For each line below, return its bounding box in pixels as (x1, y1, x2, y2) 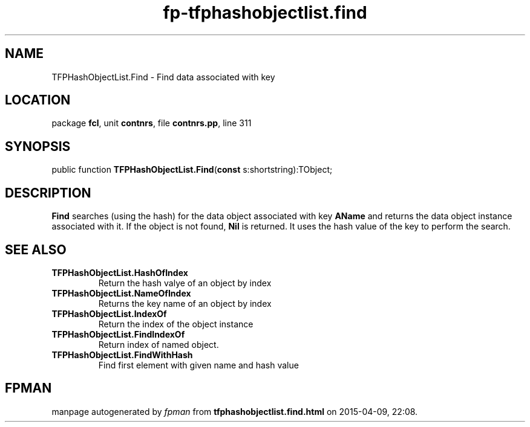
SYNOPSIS (5, 138, 71, 154)
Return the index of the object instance (98, 318, 254, 329)
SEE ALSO (5, 242, 67, 257)
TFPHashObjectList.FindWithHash (51, 349, 193, 360)
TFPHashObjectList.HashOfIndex (51, 267, 188, 278)
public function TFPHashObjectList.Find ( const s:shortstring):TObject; (51, 164, 333, 175)
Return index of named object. (98, 339, 219, 350)
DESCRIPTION (5, 185, 91, 201)
